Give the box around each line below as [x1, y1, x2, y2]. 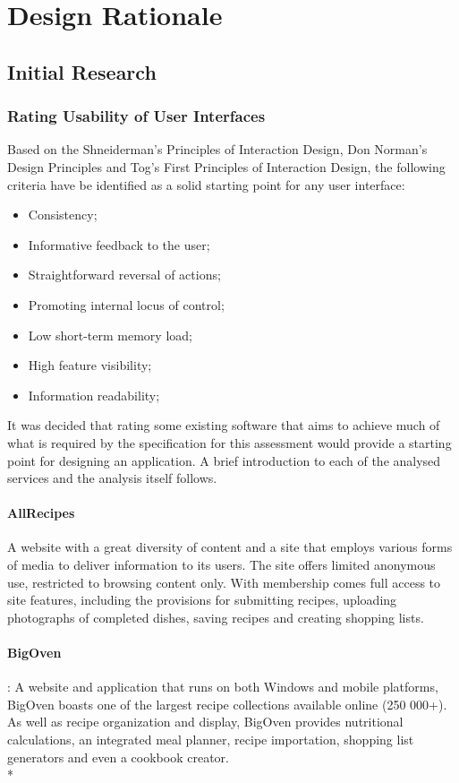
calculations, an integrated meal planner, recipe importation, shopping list [7, 730, 414, 749]
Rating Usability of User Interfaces [7, 105, 266, 127]
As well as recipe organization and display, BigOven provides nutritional [7, 712, 404, 731]
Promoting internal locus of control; [28, 295, 225, 314]
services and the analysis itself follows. [7, 469, 217, 487]
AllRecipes [7, 503, 75, 522]
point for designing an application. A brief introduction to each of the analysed [7, 451, 441, 469]
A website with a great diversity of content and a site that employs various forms [7, 538, 453, 556]
